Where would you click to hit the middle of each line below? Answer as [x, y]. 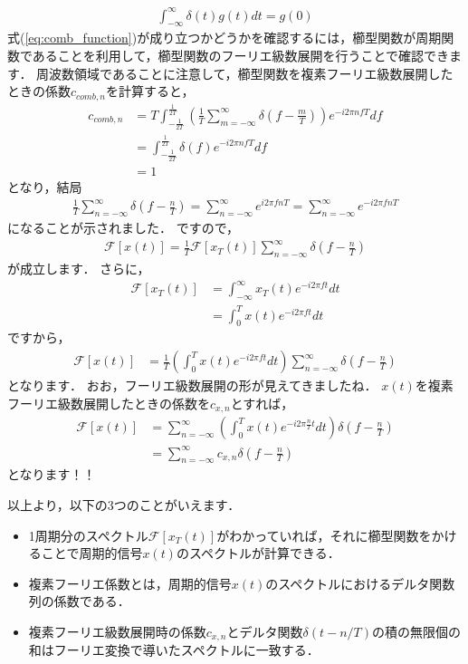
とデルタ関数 [265, 631]
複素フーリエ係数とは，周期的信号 [130, 583]
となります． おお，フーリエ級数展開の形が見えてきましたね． [192, 385]
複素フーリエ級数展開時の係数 [117, 631]
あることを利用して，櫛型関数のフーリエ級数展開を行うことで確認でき [241, 55]
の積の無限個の [416, 631]
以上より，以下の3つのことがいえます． [124, 505]
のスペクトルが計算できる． [258, 553]
